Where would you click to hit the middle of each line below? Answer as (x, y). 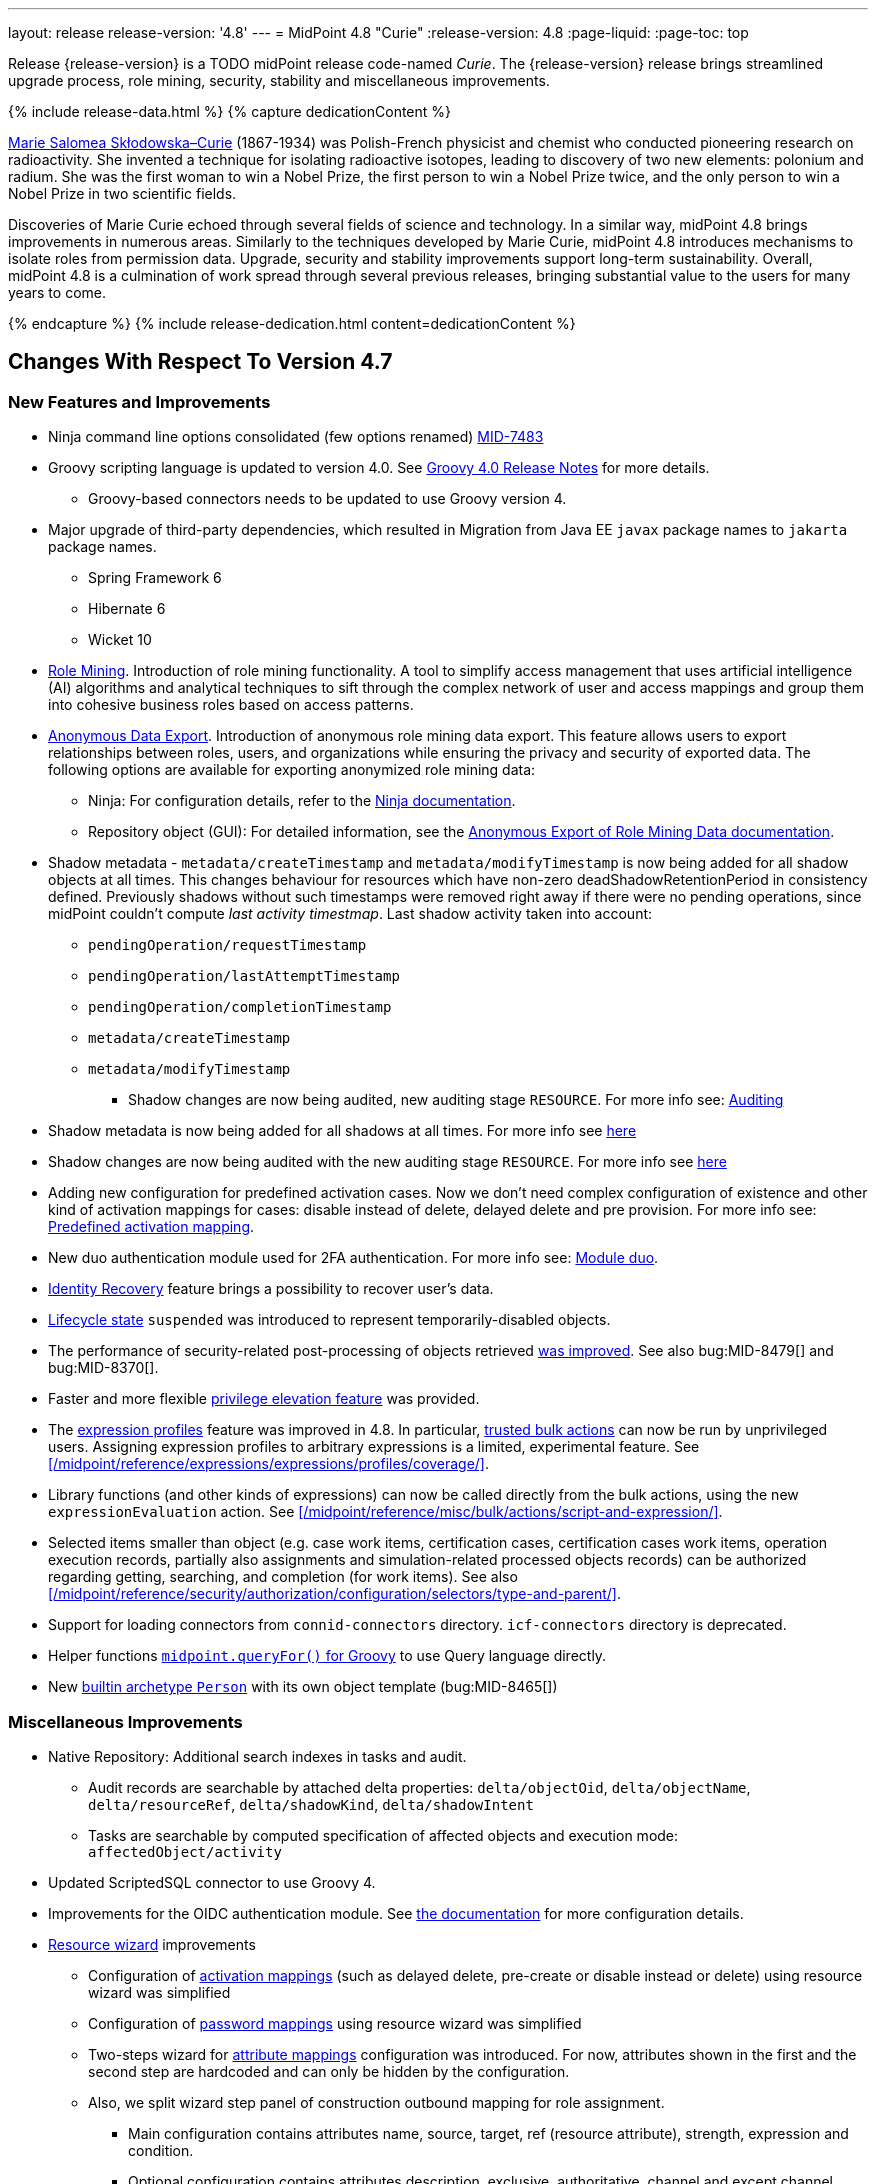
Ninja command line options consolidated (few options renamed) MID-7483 (296, 437)
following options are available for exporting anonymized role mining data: (292, 770)
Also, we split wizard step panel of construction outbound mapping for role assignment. (376, 2102)
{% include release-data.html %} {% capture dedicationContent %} (230, 111)
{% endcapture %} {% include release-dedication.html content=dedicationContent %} (292, 323)
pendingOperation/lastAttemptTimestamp (244, 976)
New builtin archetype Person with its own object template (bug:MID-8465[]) (303, 1687)
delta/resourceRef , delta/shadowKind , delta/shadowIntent (311, 1804)
